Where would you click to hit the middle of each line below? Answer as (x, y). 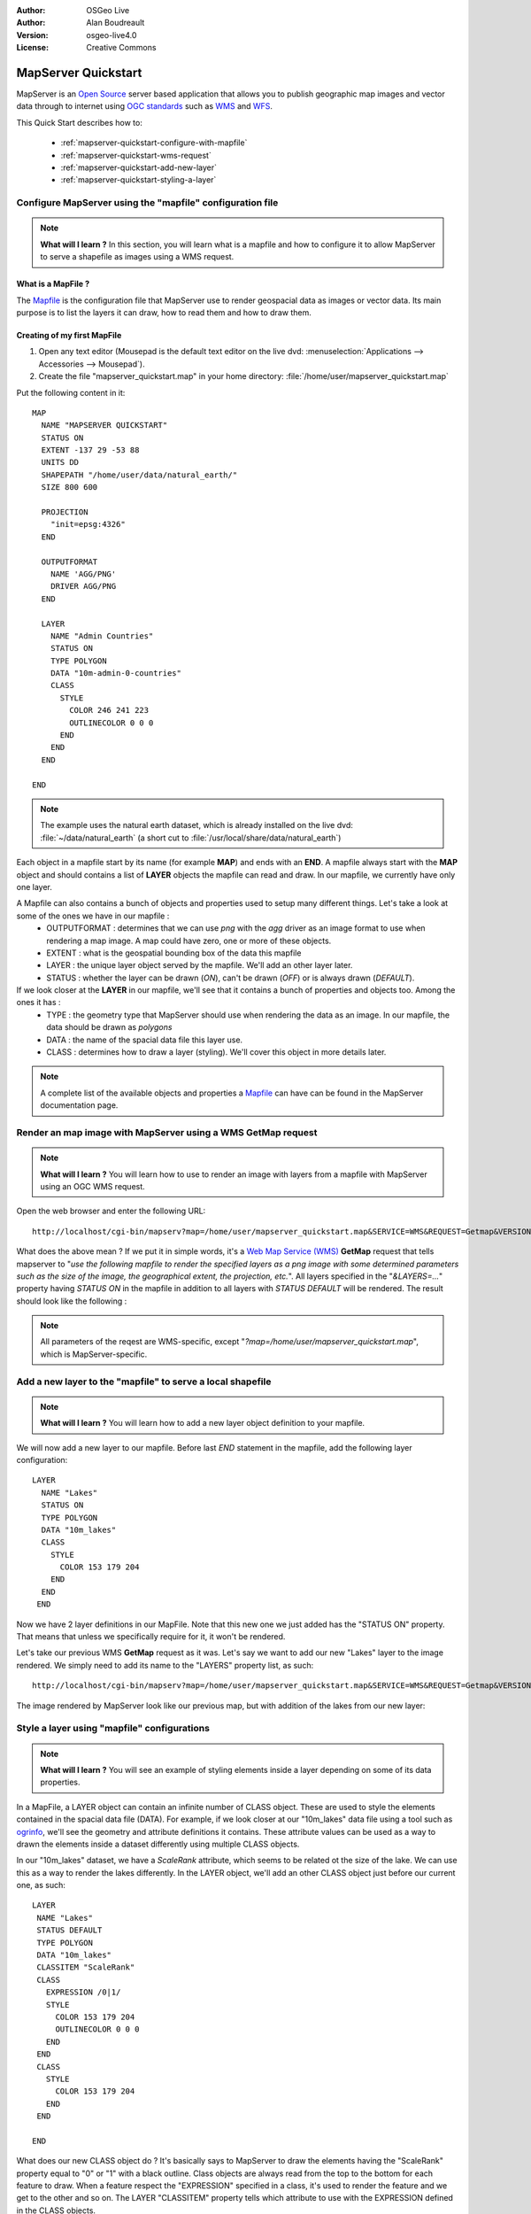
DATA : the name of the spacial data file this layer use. (145, 1040)
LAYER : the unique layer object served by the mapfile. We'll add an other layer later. (200, 965)
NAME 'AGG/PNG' (83, 574)
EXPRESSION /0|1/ (83, 1992)
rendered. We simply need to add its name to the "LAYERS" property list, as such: (165, 1665)
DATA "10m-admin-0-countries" (115, 673)
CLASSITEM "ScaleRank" (86, 1967)
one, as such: (41, 1885)
